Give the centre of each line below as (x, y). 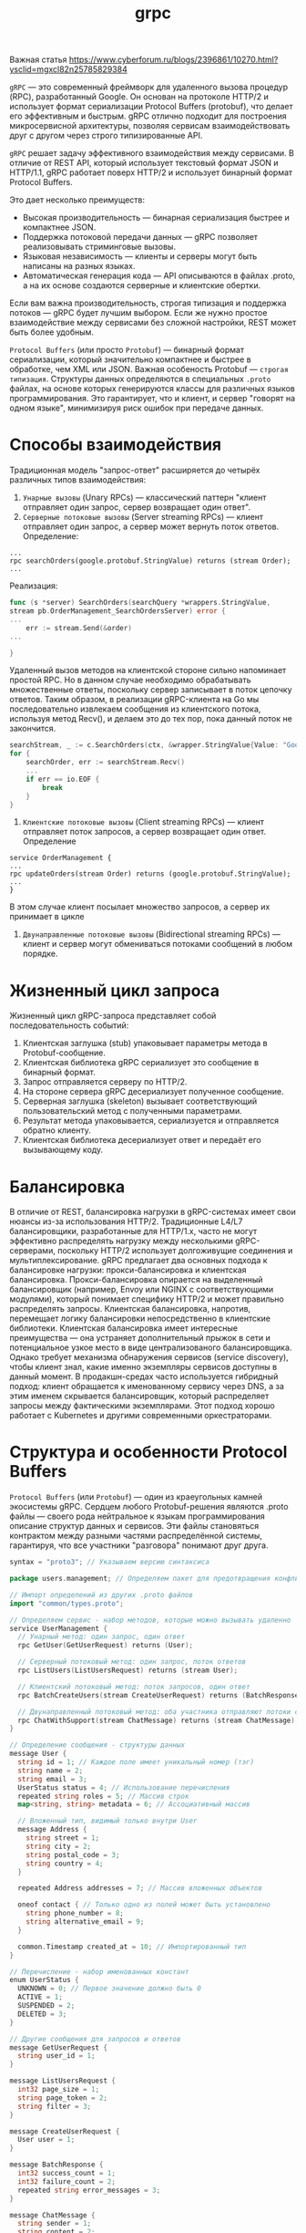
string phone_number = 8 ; (75, 1914)
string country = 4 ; (65, 1864)
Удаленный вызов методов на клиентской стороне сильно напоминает (148, 670)
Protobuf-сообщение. (64, 1053)
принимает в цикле (47, 917)
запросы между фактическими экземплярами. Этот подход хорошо (142, 1406)
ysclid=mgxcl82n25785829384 (68, 69)
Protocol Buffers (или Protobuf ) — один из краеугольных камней (136, 1497)
